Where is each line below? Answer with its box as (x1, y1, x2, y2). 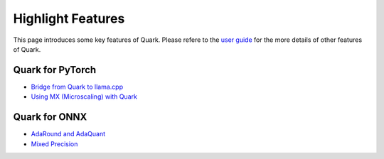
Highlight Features (13, 11, 125, 26)
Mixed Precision (31, 139, 78, 148)
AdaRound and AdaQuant (31, 130, 106, 138)
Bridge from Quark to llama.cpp (31, 82, 124, 91)
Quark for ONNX (13, 111, 87, 124)
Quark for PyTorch (13, 64, 97, 76)
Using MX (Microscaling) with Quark (31, 92, 138, 101)
